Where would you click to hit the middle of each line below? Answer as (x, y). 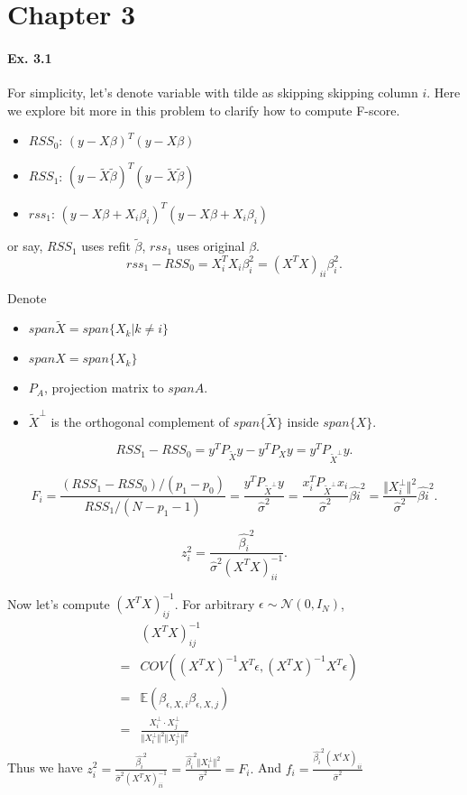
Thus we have (45, 767)
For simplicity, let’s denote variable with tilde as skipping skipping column (213, 92)
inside (303, 421)
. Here (444, 92)
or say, (25, 246)
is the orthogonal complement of (140, 421)
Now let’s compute (59, 603)
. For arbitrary (215, 603)
